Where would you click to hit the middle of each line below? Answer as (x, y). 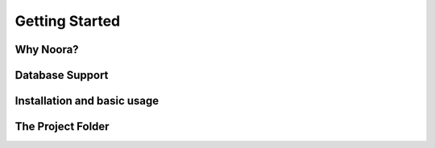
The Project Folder (62, 127)
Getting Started (68, 21)
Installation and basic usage (87, 101)
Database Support (62, 75)
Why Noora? (47, 49)
